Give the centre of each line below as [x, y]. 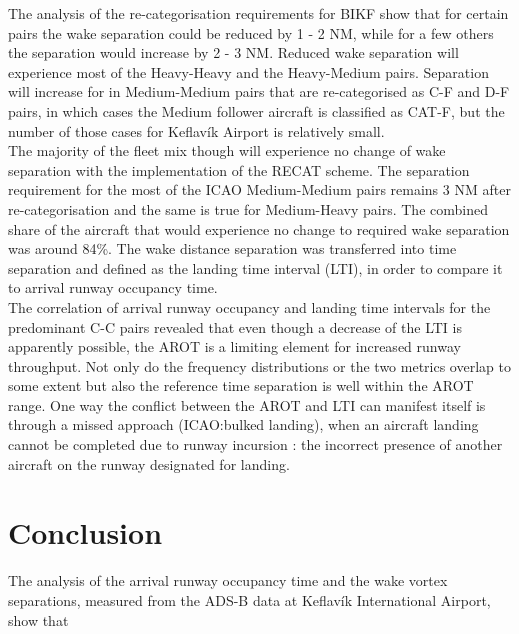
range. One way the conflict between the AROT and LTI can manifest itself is [247, 404]
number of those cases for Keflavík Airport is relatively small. [196, 130]
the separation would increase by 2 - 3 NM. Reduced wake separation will [233, 52]
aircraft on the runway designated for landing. [149, 463]
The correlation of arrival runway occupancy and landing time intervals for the [249, 306]
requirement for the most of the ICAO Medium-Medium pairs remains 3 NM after [259, 189]
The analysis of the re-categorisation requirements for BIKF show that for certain [258, 13]
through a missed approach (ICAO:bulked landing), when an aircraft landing [243, 424]
